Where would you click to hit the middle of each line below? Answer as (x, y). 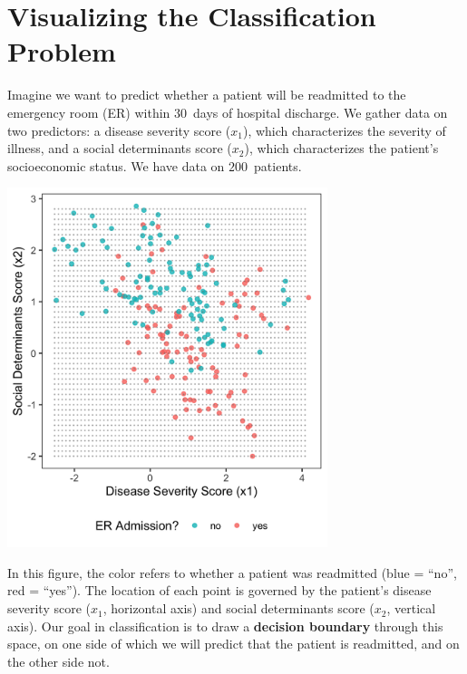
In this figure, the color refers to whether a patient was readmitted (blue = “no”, (232, 572)
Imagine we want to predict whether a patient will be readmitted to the (207, 95)
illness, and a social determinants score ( (120, 148)
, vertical (411, 608)
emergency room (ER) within (89, 112)
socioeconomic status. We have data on (116, 165)
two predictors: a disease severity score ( (119, 130)
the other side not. (58, 661)
